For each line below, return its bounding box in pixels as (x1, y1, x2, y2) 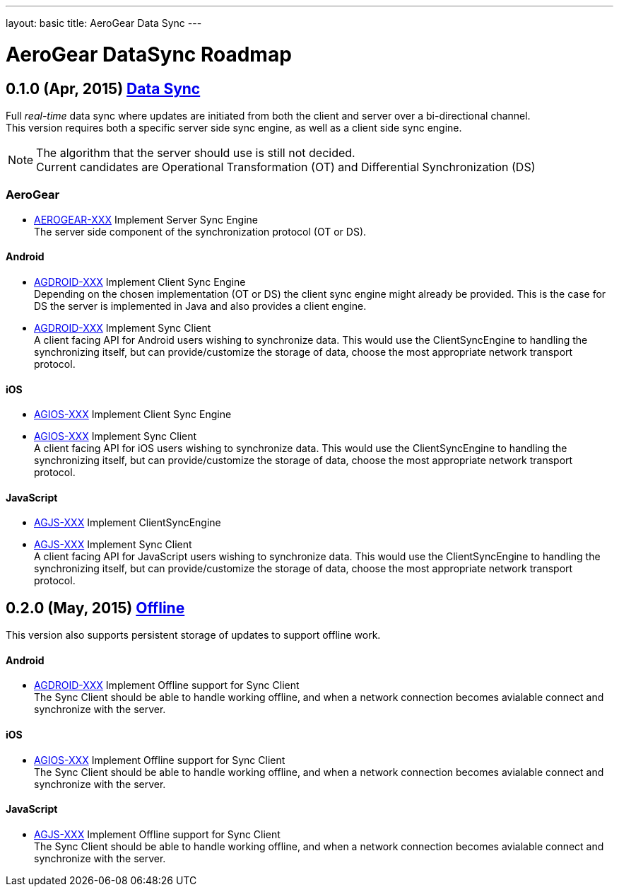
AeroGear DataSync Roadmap (6, 42, 292, 66)
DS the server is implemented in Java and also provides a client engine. (34, 299, 367, 312)
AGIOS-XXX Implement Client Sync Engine (34, 408, 232, 421)
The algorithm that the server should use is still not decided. (36, 145, 355, 160)
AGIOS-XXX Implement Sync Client (34, 430, 197, 443)
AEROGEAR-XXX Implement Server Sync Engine (34, 213, 258, 226)
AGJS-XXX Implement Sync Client (34, 538, 192, 551)
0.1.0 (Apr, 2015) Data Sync (6, 79, 201, 98)
